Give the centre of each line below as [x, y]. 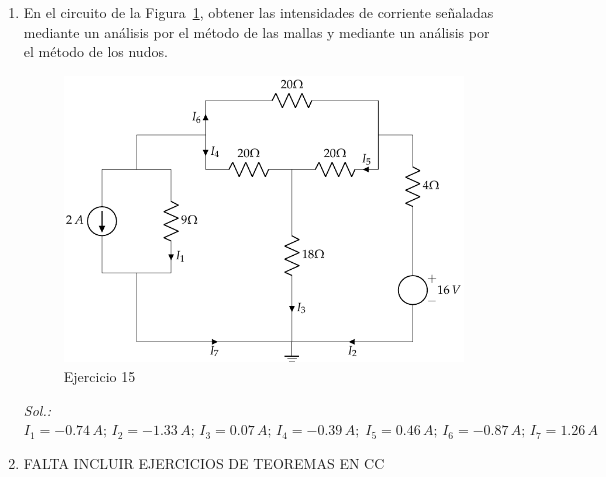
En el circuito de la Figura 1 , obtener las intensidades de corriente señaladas [258, 12]
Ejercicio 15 [99, 376]
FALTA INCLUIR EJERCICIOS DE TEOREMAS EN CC [204, 462]
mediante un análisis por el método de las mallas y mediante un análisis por [256, 31]
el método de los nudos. [95, 51]
